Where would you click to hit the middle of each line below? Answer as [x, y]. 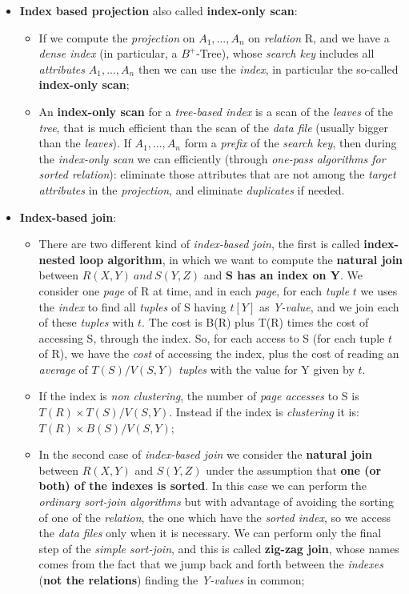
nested [57, 259]
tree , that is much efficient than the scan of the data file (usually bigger [214, 127]
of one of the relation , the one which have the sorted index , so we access [215, 517]
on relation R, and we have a [319, 37]
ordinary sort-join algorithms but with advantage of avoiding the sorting [216, 502]
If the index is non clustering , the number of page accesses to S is [199, 396]
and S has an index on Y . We [283, 275]
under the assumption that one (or [294, 470]
